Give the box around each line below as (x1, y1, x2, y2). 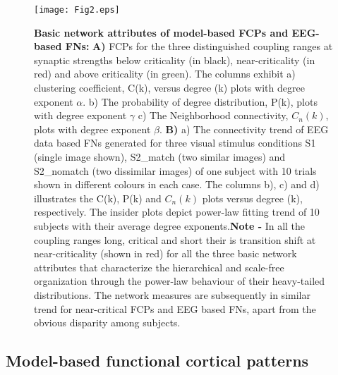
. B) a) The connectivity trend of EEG (159, 121, 329, 136)
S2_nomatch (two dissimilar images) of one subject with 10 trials (34, 163, 317, 178)
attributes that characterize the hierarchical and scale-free (34, 259, 284, 274)
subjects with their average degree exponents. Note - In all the (34, 218, 306, 233)
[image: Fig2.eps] (34, 5, 120, 15)
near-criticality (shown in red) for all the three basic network (34, 246, 297, 261)
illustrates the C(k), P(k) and (34, 190, 162, 205)
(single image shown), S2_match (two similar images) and (34, 149, 286, 164)
